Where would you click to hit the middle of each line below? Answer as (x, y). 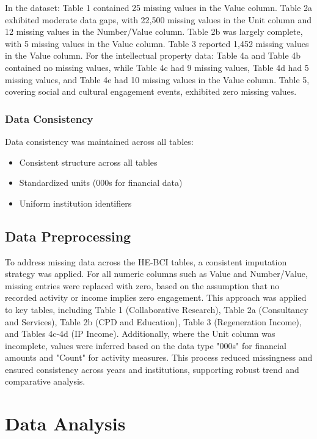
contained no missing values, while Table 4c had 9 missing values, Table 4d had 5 (157, 67)
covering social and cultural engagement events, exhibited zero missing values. (151, 91)
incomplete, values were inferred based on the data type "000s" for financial (146, 345)
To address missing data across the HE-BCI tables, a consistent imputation (146, 261)
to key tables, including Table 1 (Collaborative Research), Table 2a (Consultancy (157, 309)
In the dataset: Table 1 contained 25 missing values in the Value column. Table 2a (159, 7)
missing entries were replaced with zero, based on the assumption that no (142, 285)
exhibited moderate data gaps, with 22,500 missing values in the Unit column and (158, 19)
